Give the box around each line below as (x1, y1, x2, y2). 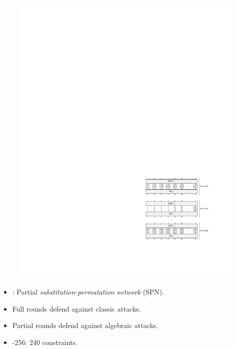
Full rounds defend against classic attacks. (12, 303, 141, 314)
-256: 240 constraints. (12, 337, 78, 347)
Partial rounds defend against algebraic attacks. (12, 320, 159, 331)
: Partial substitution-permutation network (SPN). (12, 287, 164, 297)
